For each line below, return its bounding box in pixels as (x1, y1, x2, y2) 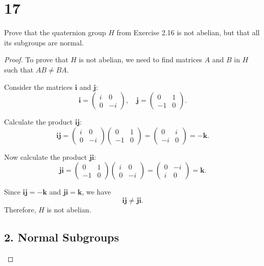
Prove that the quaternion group (4, 27, 106, 38)
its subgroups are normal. (4, 37, 84, 47)
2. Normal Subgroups (4, 229, 119, 245)
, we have (82, 186, 111, 197)
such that (4, 64, 34, 75)
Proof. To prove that (4, 54, 68, 65)
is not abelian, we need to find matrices (79, 54, 202, 65)
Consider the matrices (4, 81, 73, 92)
